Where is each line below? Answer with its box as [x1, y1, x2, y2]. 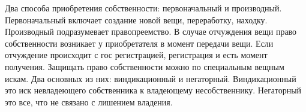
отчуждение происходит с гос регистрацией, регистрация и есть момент [5, 49, 268, 61]
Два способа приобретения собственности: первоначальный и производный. [5, 2, 282, 14]
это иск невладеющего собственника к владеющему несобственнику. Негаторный [5, 84, 302, 96]
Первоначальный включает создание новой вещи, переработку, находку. [5, 13, 268, 26]
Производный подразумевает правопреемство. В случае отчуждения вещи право [5, 25, 297, 38]
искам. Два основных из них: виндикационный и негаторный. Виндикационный [5, 72, 296, 84]
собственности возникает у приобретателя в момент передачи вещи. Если [5, 37, 274, 49]
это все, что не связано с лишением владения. [5, 95, 173, 108]
